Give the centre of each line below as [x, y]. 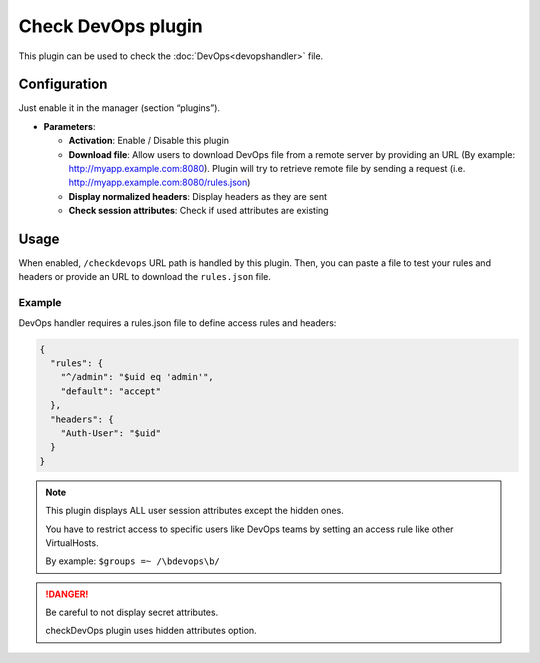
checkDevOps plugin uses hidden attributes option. [151, 631]
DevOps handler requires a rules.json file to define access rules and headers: [177, 322]
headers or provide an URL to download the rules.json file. [145, 277]
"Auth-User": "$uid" [111, 433]
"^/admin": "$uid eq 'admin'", [137, 377]
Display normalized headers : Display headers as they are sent [198, 196]
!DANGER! [67, 594]
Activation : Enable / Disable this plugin [149, 141]
